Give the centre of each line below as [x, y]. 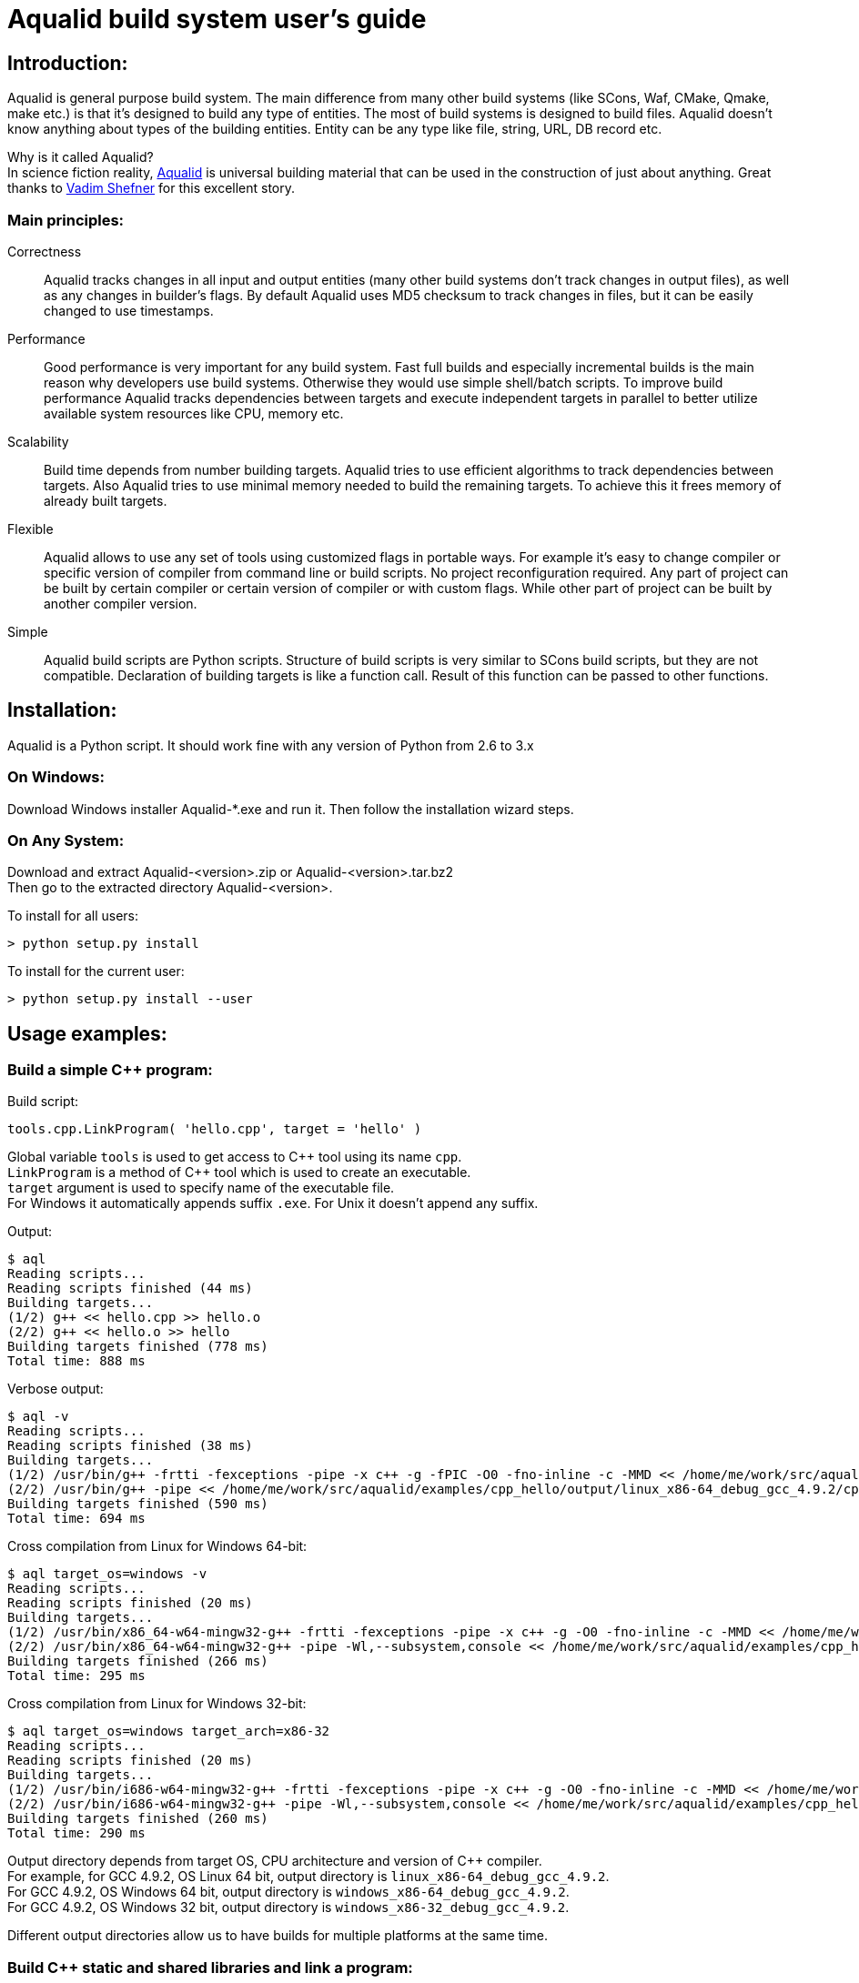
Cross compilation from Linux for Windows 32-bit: [157, 1704]
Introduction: [68, 63]
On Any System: [66, 840]
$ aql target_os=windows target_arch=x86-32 [169, 1731]
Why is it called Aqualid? [81, 157]
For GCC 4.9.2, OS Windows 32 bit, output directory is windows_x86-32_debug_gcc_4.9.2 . [288, 1908]
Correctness [45, 251]
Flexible [30, 528]
